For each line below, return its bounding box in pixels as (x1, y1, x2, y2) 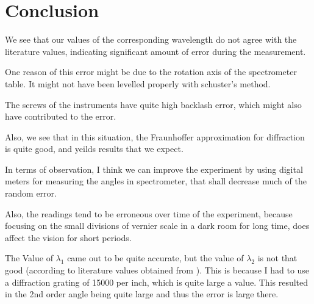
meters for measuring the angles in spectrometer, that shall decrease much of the (5, 175, 307, 187)
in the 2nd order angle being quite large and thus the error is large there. (5, 288, 279, 300)
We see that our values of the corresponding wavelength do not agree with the (5, 33, 297, 46)
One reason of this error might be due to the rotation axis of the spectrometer (5, 65, 297, 78)
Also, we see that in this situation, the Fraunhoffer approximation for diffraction (5, 130, 305, 143)
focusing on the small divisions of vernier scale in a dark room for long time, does (5, 219, 310, 232)
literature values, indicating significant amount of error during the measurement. (5, 45, 306, 57)
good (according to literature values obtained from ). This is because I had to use (5, 264, 310, 277)
